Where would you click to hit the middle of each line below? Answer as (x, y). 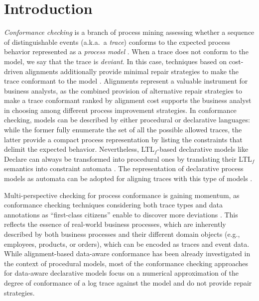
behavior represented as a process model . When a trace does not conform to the (126, 51)
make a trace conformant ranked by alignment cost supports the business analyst (128, 100)
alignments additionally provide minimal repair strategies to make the (132, 71)
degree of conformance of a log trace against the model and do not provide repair (128, 282)
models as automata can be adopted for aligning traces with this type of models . (128, 178)
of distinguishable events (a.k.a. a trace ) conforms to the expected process (117, 42)
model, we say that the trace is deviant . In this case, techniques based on (115, 61)
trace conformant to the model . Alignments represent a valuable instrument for (126, 81)
